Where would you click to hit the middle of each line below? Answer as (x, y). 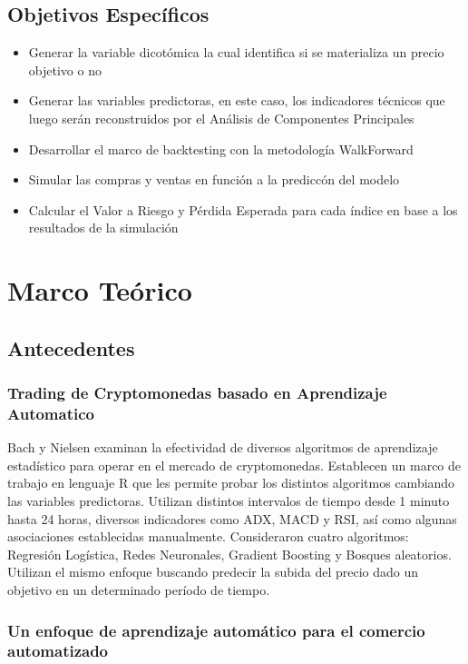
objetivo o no (65, 69)
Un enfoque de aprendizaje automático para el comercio (216, 630)
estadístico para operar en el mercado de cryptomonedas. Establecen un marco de (234, 465)
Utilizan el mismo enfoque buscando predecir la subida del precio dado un (213, 572)
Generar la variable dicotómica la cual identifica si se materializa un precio (236, 52)
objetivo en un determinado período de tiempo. (139, 590)
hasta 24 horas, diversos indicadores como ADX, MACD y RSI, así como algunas (232, 518)
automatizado (58, 651)
